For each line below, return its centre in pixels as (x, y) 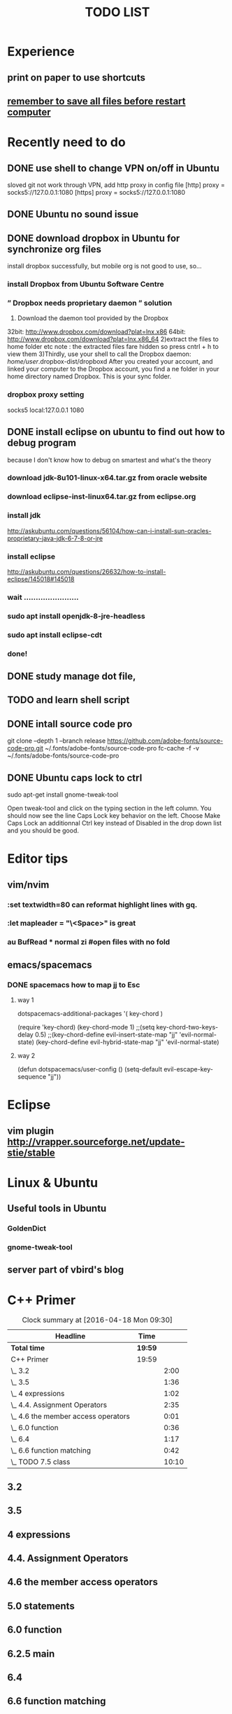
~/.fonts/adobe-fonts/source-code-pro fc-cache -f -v (122, 748)
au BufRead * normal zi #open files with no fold (89, 942)
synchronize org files (55, 249)
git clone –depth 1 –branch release (57, 741)
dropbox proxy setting (46, 395)
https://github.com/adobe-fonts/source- (165, 741)
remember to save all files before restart (96, 101)
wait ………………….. (43, 597)
